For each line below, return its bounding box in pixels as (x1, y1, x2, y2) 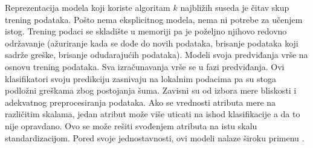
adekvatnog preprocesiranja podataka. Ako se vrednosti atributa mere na (5, 95, 276, 108)
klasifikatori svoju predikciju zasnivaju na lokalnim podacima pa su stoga (5, 72, 276, 85)
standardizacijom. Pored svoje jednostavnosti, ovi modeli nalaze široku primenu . (5, 131, 305, 144)
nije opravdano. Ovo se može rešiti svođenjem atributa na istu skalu (5, 119, 257, 132)
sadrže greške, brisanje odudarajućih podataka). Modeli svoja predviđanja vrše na (5, 48, 308, 61)
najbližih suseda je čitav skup (180, 1, 289, 13)
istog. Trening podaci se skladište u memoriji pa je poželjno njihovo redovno (5, 25, 287, 37)
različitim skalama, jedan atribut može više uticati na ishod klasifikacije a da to (5, 108, 300, 120)
